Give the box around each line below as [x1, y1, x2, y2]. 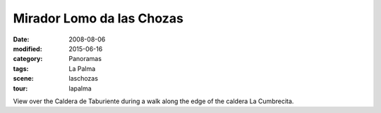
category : [13, 55, 43, 63]
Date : [13, 35, 30, 44]
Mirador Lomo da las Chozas [13, 11, 183, 26]
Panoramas [68, 55, 102, 63]
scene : [13, 74, 35, 83]
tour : [13, 84, 28, 93]
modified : [13, 44, 42, 53]
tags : [13, 64, 29, 73]
